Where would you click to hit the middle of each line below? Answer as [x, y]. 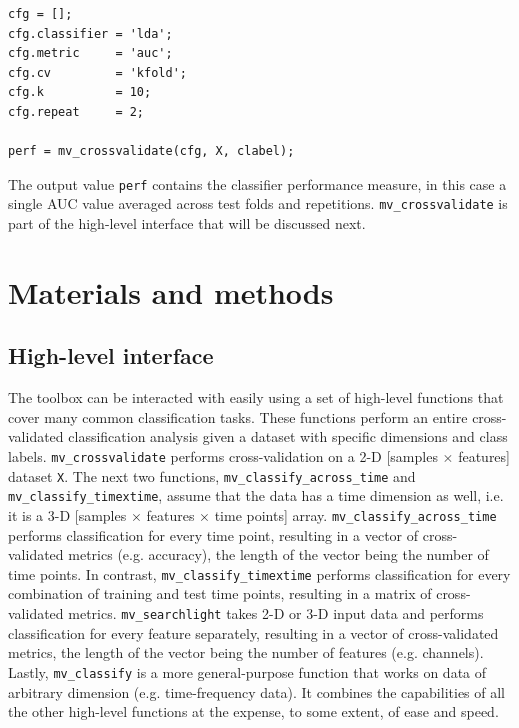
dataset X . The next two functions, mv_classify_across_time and [212, 475]
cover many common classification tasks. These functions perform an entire [238, 416]
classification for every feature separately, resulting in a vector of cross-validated [253, 632]
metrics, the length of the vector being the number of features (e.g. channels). [246, 652]
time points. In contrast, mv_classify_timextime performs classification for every [259, 573]
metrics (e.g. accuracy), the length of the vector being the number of [278, 554]
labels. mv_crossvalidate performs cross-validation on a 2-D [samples [223, 456]
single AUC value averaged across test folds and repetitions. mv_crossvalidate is [258, 203]
